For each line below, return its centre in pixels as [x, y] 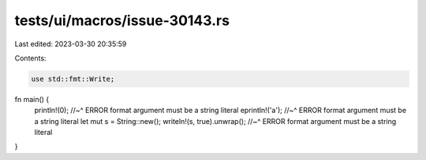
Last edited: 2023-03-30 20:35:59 [71, 44]
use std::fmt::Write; [73, 79]
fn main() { [32, 99]
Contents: [30, 58]
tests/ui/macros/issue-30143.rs [122, 20]
